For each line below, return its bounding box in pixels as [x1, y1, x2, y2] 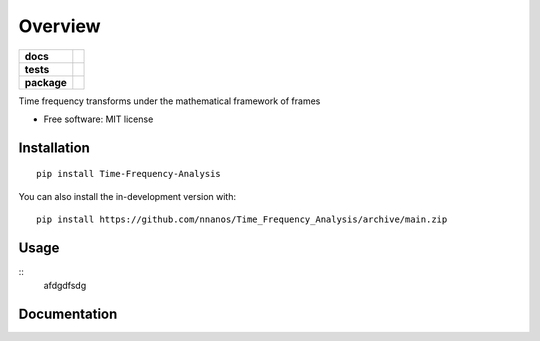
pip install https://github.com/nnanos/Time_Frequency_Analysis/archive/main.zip [36, 214, 448, 225]
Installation [18, 139, 90, 156]
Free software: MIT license [43, 113, 154, 125]
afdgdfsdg [43, 280, 87, 292]
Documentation [18, 306, 118, 323]
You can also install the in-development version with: [18, 190, 237, 202]
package [24, 75, 67, 89]
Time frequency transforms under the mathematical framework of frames [18, 95, 321, 107]
